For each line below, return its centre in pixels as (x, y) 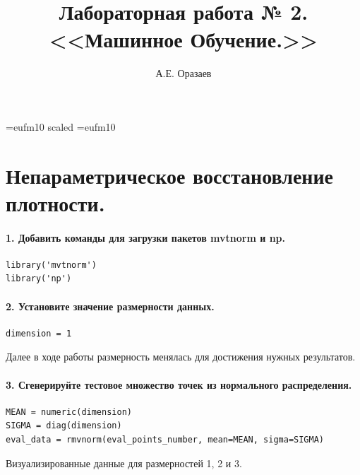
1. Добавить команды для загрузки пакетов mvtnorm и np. (146, 237)
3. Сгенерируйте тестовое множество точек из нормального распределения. (179, 384)
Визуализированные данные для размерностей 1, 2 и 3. (124, 463)
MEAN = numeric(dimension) (69, 412)
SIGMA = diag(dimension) (64, 426)
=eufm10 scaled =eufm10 (61, 126)
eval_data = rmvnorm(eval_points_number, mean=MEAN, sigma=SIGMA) (165, 440)
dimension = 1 (39, 333)
